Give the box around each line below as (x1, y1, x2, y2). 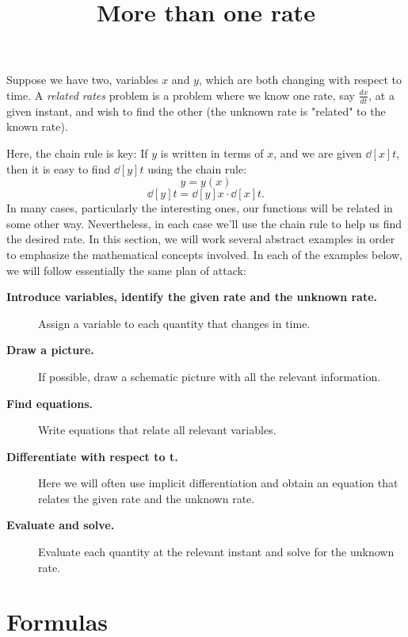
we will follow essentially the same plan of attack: (6, 261, 246, 278)
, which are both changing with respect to (198, 71, 402, 88)
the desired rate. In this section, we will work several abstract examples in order (6, 231, 395, 247)
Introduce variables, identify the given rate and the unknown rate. (6, 288, 378, 305)
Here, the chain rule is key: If (6, 144, 148, 161)
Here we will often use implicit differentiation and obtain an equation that (38, 475, 398, 491)
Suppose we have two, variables (6, 71, 158, 88)
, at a (368, 86, 395, 103)
